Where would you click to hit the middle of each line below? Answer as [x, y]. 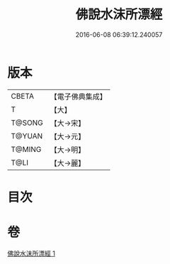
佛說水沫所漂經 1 [31, 253]
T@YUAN [27, 136]
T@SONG [27, 123]
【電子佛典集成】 [79, 97]
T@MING [26, 149]
